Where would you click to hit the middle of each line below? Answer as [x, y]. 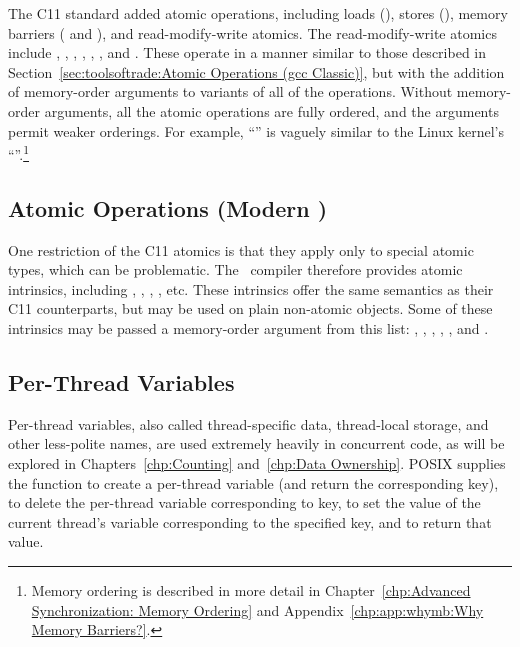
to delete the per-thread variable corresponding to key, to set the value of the [244, 502]
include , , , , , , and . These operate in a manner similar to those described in [247, 52]
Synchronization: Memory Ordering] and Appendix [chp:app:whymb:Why [257, 609]
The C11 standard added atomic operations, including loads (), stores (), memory [258, 13]
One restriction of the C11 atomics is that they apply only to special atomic [241, 249]
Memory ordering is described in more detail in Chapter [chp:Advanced [251, 589]
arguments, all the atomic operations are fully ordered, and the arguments [271, 110]
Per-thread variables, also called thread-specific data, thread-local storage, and [248, 423]
